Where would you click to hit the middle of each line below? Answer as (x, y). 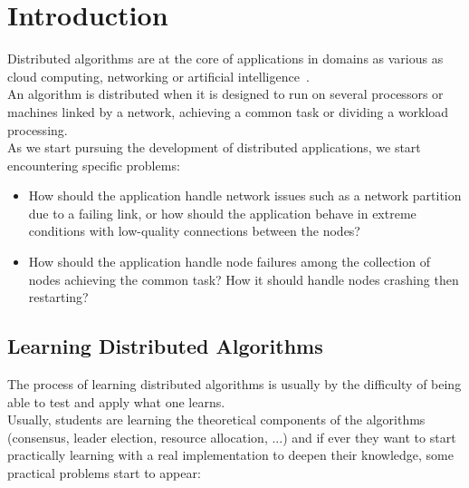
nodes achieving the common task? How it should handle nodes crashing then (244, 279)
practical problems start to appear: (104, 473)
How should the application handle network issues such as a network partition (245, 195)
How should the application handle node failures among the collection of (229, 262)
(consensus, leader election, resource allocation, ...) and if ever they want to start (232, 437)
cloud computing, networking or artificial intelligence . (158, 76)
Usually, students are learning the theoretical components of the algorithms (216, 420)
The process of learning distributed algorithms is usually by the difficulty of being (234, 384)
